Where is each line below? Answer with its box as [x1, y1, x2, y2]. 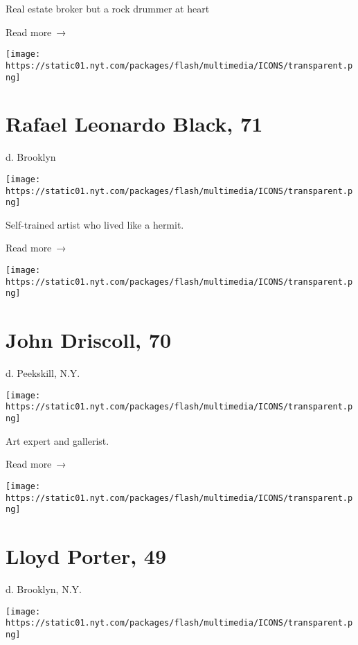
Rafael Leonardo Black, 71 [6, 109, 263, 138]
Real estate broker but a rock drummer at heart [6, 1, 210, 15]
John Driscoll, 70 [6, 326, 171, 354]
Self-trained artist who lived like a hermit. [6, 217, 184, 231]
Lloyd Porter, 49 [6, 542, 167, 570]
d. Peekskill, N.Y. [6, 366, 80, 380]
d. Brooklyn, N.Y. [6, 581, 82, 596]
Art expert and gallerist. [6, 433, 109, 448]
